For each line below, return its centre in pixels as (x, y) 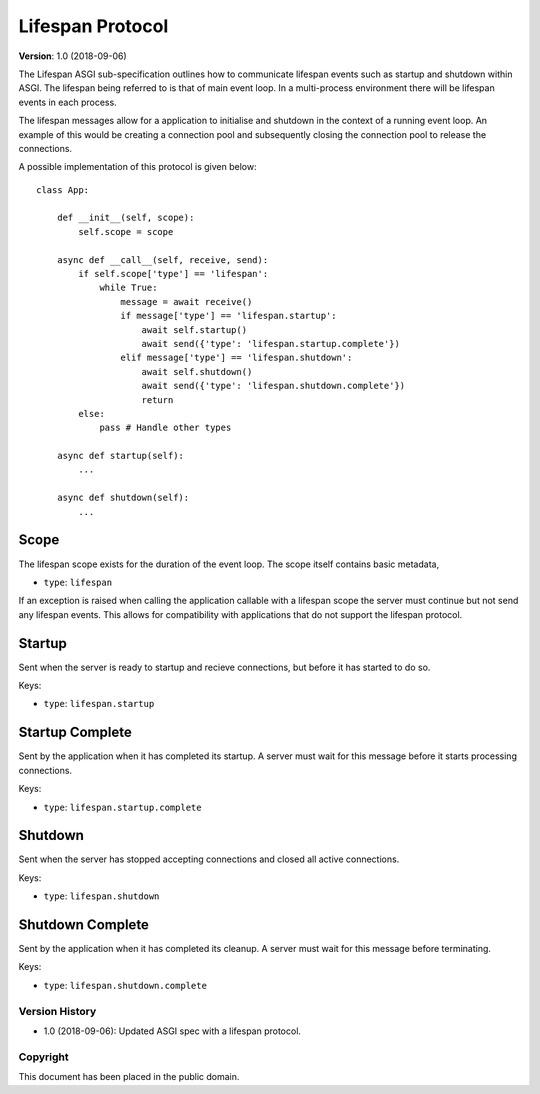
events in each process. (67, 102)
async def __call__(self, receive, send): (162, 259)
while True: (128, 288)
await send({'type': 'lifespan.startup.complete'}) (270, 343)
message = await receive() (186, 301)
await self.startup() (194, 329)
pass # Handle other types (165, 428)
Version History (57, 1011)
